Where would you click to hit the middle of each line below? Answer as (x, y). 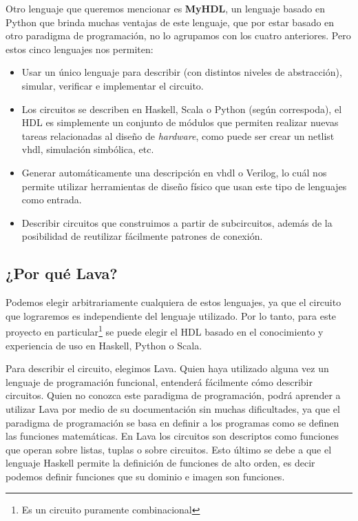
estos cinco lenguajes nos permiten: (80, 49)
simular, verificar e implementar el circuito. (113, 85)
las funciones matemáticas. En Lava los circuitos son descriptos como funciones (172, 436)
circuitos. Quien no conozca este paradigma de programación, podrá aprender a (173, 395)
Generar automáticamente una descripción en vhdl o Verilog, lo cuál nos (174, 172)
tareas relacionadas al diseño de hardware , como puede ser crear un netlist (178, 135)
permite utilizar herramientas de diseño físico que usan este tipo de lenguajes (184, 186)
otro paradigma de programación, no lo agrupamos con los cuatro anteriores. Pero (178, 35)
